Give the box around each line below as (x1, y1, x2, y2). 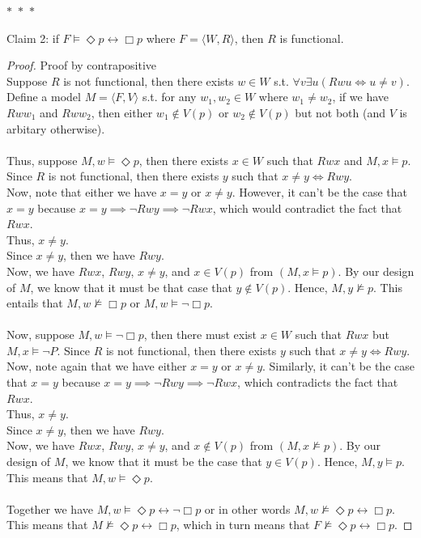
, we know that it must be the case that (65, 453, 262, 470)
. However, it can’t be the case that (232, 183, 408, 200)
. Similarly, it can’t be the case (262, 358, 415, 375)
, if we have (332, 88, 389, 105)
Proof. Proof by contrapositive (6, 57, 157, 74)
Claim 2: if (6, 29, 59, 46)
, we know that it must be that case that (30, 278, 232, 295)
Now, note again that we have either (6, 358, 187, 375)
